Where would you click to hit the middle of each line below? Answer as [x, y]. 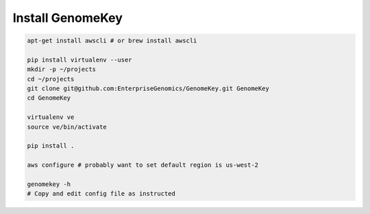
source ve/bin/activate [67, 127]
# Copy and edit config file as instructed [101, 194]
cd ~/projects [51, 79]
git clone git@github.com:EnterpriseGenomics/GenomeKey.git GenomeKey [148, 89]
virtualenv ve [51, 117]
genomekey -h [49, 184]
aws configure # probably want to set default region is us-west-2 [143, 165]
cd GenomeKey [49, 98]
